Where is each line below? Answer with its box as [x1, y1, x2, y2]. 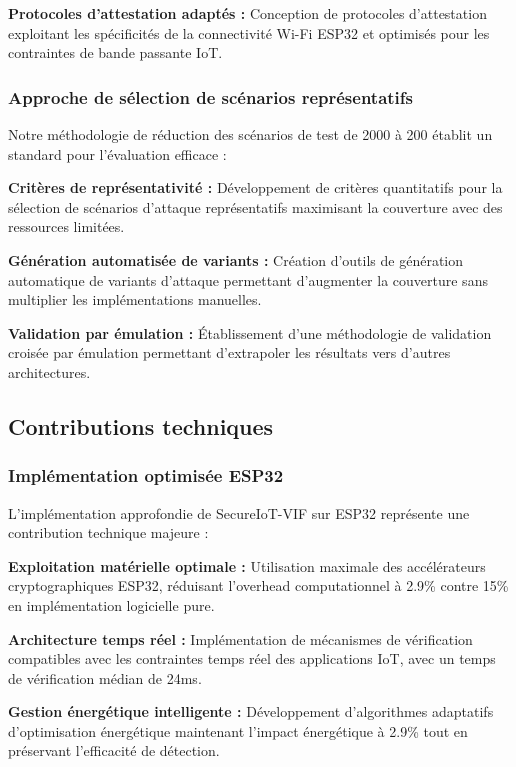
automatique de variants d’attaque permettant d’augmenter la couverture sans [8, 269, 488, 290]
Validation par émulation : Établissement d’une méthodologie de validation [8, 322, 492, 343]
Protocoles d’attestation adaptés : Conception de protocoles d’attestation [8, 3, 487, 23]
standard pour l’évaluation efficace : [8, 143, 227, 164]
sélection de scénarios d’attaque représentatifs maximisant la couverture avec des [8, 196, 503, 217]
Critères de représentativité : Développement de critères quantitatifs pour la [8, 177, 503, 198]
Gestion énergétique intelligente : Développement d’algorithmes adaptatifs [8, 701, 494, 722]
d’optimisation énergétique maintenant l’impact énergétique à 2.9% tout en [8, 720, 468, 741]
